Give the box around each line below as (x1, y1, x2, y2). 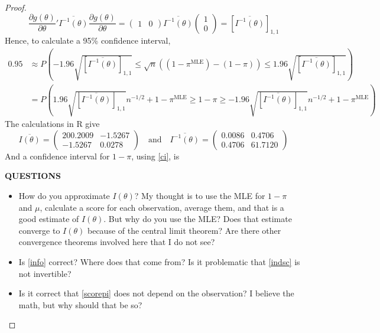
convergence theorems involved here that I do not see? (18, 236, 215, 248)
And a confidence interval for (5, 149, 110, 162)
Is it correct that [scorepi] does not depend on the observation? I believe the (18, 287, 294, 299)
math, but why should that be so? (18, 298, 142, 311)
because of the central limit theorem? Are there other (87, 224, 281, 236)
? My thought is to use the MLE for (134, 190, 265, 202)
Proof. (5, 1, 27, 13)
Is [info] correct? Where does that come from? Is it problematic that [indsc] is (18, 255, 300, 267)
